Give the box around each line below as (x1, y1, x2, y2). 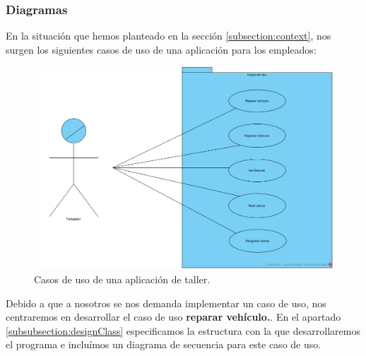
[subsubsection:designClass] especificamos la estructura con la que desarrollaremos (6, 323, 360, 338)
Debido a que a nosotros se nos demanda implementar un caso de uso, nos (6, 295, 326, 310)
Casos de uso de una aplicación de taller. (34, 271, 211, 286)
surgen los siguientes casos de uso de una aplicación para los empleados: (6, 42, 317, 57)
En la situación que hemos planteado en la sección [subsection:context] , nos (6, 28, 331, 43)
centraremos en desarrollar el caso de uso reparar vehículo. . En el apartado (6, 309, 341, 324)
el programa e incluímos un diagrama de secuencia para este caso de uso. (6, 337, 321, 352)
